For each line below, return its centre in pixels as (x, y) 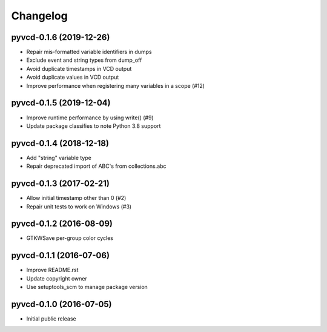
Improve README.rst (52, 270)
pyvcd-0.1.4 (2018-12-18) (60, 143)
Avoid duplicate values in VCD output (73, 77)
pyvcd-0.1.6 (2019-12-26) (61, 37)
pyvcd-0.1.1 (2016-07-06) (61, 255)
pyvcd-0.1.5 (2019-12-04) (61, 103)
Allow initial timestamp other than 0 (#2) (76, 198)
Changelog (39, 16)
